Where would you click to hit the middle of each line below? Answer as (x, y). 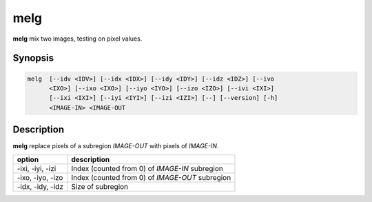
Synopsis (33, 58)
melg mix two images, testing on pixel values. (77, 39)
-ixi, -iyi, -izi (37, 168)
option (28, 159)
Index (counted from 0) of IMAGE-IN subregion (147, 168)
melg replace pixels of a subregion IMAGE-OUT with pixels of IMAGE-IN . (116, 146)
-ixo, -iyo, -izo (40, 177)
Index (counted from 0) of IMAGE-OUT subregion (151, 177)
